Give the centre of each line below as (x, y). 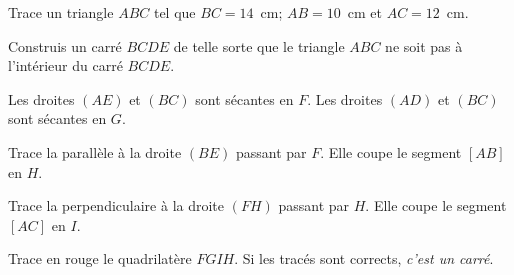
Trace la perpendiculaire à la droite (116, 205)
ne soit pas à (424, 45)
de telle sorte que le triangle (259, 45)
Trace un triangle (61, 12)
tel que (174, 12)
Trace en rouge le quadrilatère (100, 258)
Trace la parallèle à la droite (95, 151)
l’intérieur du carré (65, 65)
